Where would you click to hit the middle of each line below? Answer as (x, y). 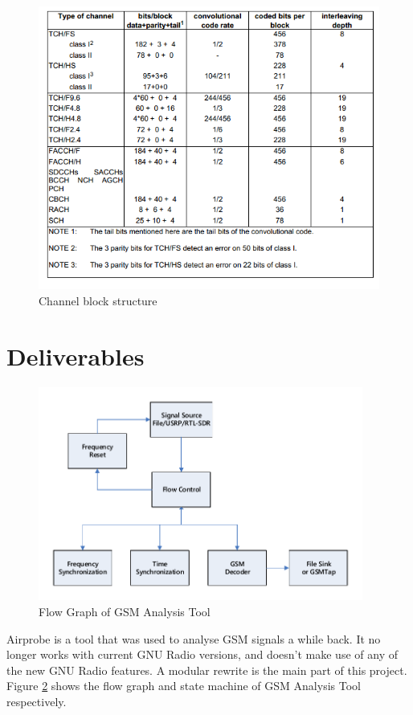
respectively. (37, 701)
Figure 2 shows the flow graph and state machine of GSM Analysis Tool (184, 686)
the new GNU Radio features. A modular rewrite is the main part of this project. (207, 670)
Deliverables (76, 355)
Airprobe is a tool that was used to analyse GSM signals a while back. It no (194, 638)
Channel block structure (98, 300)
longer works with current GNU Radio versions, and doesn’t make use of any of (202, 654)
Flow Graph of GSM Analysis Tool (125, 611)
